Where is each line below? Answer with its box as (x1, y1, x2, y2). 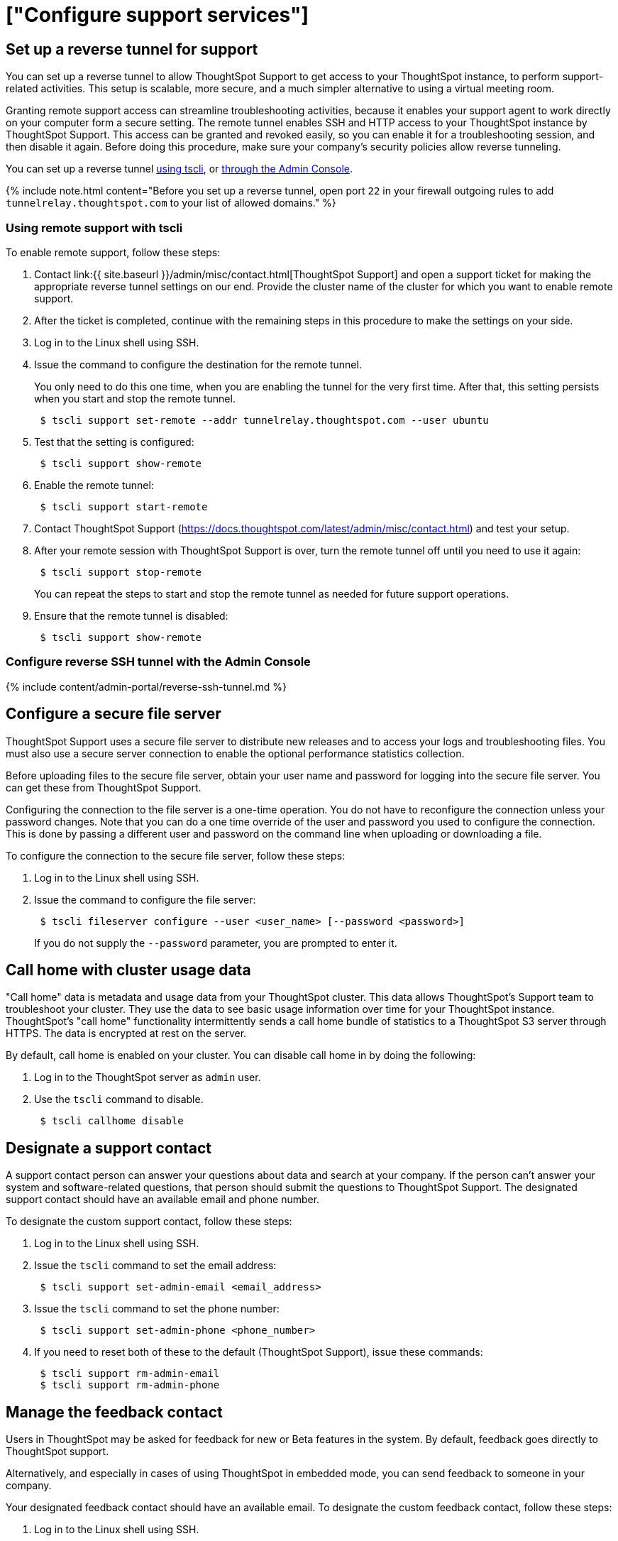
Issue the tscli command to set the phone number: (34, 1303, 280, 1315)
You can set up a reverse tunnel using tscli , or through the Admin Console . (6, 163, 353, 175)
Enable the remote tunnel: (34, 478, 154, 491)
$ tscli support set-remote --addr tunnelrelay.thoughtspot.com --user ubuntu (40, 414, 489, 426)
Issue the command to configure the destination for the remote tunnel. (34, 358, 362, 371)
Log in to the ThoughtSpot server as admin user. (34, 1071, 261, 1084)
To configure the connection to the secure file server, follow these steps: (6, 849, 346, 862)
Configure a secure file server (6, 705, 221, 723)
